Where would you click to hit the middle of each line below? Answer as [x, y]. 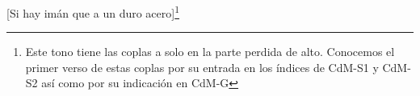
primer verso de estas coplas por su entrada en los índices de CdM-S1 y [202, 67]
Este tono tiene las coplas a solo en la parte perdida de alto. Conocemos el [210, 52]
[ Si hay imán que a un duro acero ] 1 [93, 12]
